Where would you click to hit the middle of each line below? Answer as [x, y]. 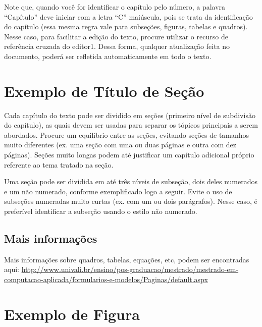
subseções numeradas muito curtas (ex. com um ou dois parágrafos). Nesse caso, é [131, 201]
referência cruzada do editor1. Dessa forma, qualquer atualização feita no [117, 46]
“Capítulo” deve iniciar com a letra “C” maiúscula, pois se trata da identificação [128, 16]
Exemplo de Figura [72, 314]
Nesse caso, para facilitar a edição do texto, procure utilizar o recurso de [116, 36]
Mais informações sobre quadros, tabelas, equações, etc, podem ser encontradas [127, 259]
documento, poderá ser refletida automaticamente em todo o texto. [108, 56]
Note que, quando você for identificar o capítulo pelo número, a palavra [115, 7]
